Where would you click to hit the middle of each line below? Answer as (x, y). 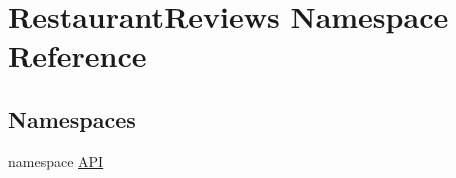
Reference (77, 55)
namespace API (56, 160)
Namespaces (72, 118)
